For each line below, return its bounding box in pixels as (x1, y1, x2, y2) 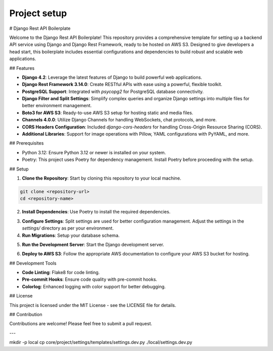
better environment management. (22, 103, 92, 109)
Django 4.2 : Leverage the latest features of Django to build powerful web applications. (22, 74, 202, 80)
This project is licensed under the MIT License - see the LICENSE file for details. (9, 302, 176, 308)
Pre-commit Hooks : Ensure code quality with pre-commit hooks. (22, 276, 158, 283)
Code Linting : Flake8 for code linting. (22, 270, 100, 276)
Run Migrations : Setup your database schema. (22, 232, 120, 238)
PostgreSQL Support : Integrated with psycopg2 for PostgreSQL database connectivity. (22, 89, 204, 95)
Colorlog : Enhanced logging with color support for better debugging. (22, 283, 166, 289)
